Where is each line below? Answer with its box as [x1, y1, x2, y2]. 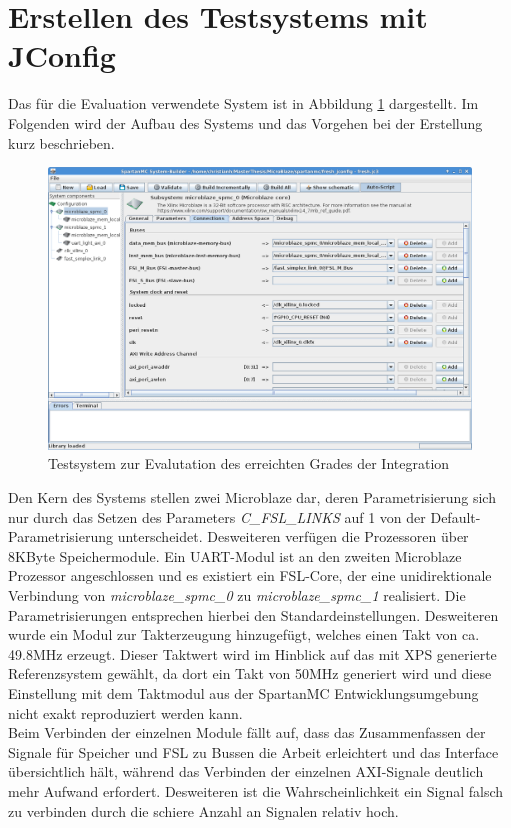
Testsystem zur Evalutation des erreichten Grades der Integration [48, 453, 450, 474]
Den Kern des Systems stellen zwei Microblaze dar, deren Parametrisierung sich [8, 487, 496, 508]
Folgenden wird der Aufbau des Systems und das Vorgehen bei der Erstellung [8, 112, 483, 133]
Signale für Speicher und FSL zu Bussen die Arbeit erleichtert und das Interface [8, 741, 499, 762]
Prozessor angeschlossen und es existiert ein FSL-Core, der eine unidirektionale [8, 565, 492, 586]
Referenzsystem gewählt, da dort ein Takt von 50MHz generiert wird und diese [8, 663, 492, 684]
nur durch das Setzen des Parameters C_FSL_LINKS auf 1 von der [8, 506, 426, 527]
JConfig [8, 35, 116, 76]
